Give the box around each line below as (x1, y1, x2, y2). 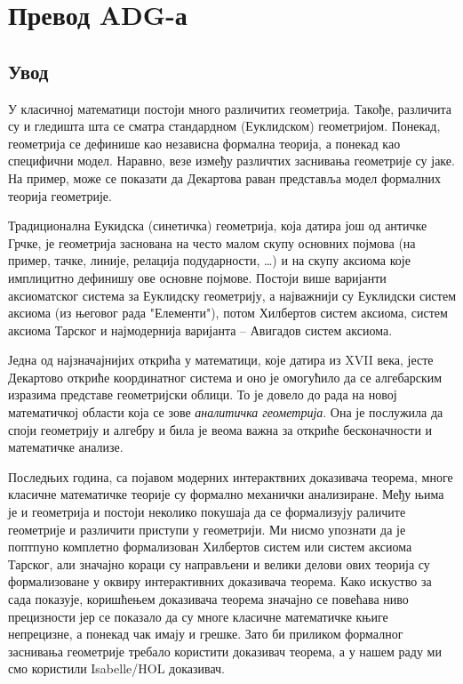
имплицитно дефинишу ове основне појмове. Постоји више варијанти (8, 268, 387, 286)
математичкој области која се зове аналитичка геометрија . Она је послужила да (8, 403, 443, 422)
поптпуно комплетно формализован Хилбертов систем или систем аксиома (8, 537, 412, 556)
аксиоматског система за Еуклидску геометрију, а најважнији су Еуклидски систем (8, 286, 456, 304)
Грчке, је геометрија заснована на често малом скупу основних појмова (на (8, 233, 416, 252)
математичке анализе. (8, 438, 124, 456)
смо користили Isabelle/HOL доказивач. (8, 659, 226, 678)
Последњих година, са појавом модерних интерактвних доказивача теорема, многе (8, 467, 453, 486)
